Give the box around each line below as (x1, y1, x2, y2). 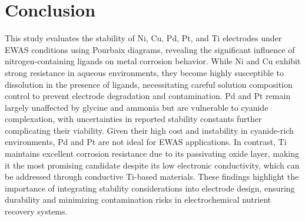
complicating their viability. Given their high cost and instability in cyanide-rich (5, 124, 294, 136)
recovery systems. (5, 205, 68, 217)
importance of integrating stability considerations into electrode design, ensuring (5, 182, 295, 194)
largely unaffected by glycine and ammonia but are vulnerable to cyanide (5, 101, 268, 113)
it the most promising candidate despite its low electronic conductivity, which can (5, 159, 300, 171)
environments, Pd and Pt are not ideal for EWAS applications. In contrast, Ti (5, 136, 287, 148)
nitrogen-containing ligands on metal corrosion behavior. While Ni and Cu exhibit (5, 55, 301, 67)
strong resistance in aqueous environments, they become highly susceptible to (5, 66, 284, 78)
